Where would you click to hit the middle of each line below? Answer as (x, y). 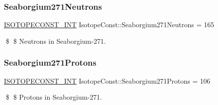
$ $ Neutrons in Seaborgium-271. (56, 41)
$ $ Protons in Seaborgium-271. (54, 97)
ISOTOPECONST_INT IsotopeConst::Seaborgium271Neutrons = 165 (109, 25)
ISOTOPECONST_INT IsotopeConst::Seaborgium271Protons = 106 (107, 80)
